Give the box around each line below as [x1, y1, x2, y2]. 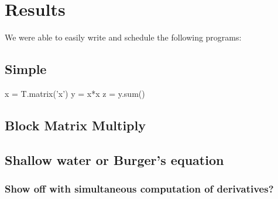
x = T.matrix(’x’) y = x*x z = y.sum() [5, 87, 145, 99]
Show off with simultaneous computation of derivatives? [5, 181, 274, 195]
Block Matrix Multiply [5, 116, 146, 134]
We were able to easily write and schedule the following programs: [5, 31, 242, 43]
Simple [5, 60, 47, 78]
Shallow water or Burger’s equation [5, 150, 224, 168]
